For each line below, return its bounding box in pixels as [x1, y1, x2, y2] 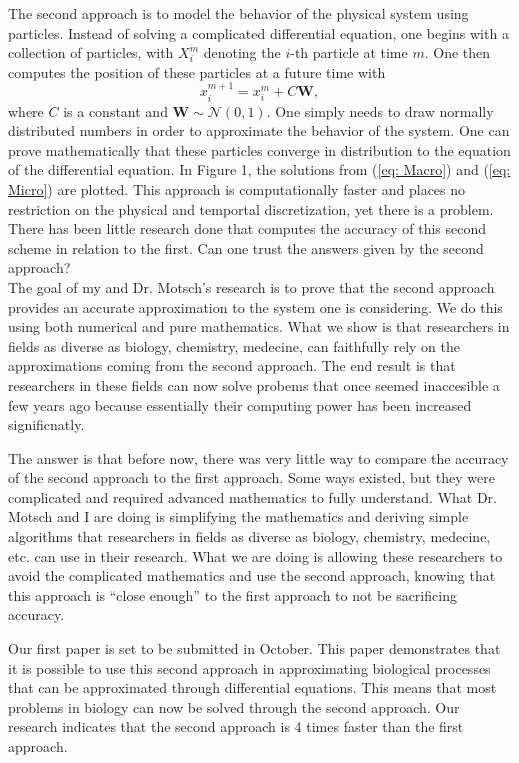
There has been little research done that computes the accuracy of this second [8, 218, 487, 239]
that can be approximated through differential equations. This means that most [8, 677, 497, 698]
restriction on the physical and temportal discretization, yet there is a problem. [8, 198, 494, 219]
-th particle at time [290, 42, 408, 63]
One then [433, 42, 491, 63]
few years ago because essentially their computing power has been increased [8, 394, 472, 415]
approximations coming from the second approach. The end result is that [8, 355, 456, 376]
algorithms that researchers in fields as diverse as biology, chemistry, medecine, [8, 526, 491, 547]
